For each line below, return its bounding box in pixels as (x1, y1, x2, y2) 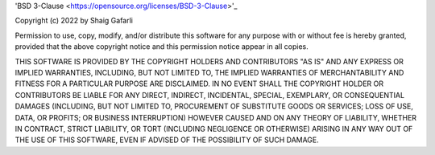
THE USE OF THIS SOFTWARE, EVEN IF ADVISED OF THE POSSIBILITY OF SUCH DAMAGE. (14, 135, 320, 145)
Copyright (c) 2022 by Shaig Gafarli (14, 16, 133, 26)
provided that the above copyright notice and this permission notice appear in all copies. (14, 42, 309, 51)
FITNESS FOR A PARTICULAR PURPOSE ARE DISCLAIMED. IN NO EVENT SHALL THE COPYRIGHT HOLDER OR (14, 79, 384, 88)
